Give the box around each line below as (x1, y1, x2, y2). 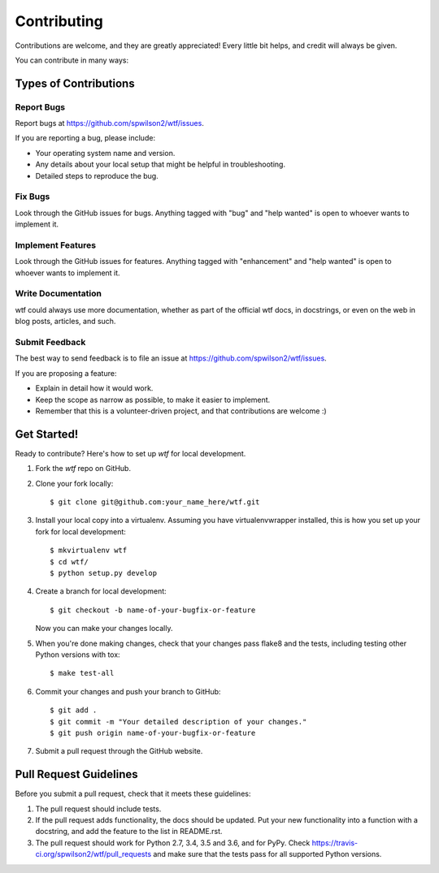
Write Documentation (15, 288, 102, 300)
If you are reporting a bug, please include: (15, 133, 156, 143)
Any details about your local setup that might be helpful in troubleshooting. (35, 159, 286, 170)
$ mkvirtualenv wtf (50, 546, 128, 555)
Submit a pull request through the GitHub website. (35, 746, 203, 756)
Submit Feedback (15, 337, 86, 348)
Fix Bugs (15, 191, 50, 202)
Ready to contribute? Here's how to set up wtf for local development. (15, 448, 246, 458)
